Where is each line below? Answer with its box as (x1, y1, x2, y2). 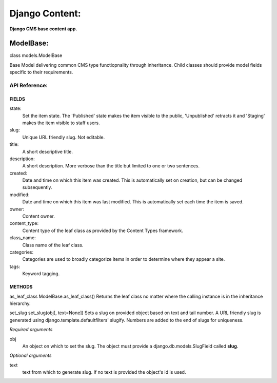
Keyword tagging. (22, 271, 60, 277)
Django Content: (9, 8, 82, 19)
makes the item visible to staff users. (22, 120, 100, 126)
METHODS (9, 284, 33, 290)
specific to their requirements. (9, 69, 73, 75)
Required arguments (9, 327, 53, 333)
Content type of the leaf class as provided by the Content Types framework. (22, 227, 183, 234)
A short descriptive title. (22, 148, 73, 155)
